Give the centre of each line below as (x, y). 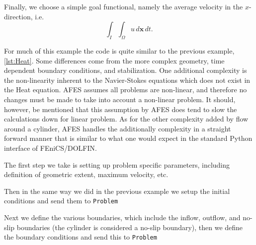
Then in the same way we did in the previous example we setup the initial (117, 191)
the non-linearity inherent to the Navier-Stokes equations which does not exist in (127, 80)
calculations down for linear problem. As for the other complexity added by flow (126, 119)
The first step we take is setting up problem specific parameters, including (117, 164)
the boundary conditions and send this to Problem (81, 237)
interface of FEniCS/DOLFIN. (50, 148)
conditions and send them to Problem (61, 201)
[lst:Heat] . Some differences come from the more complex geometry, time (114, 60)
